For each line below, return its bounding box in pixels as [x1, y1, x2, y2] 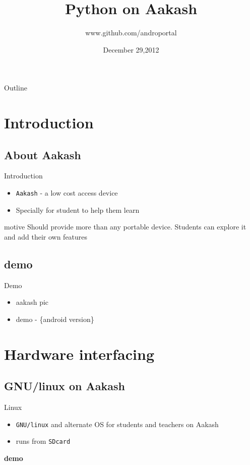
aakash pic [16, 297, 49, 307]
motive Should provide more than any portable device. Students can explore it [4, 221, 246, 232]
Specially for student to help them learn [16, 204, 140, 215]
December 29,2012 [103, 44, 159, 55]
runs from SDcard [16, 436, 71, 446]
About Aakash [4, 147, 81, 162]
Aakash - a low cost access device [16, 188, 118, 198]
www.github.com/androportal [85, 27, 177, 38]
